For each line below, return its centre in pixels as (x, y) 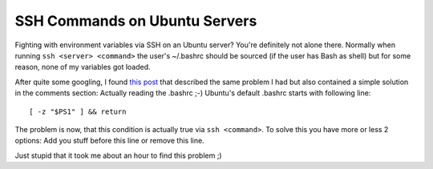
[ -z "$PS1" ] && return (78, 111)
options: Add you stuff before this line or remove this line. (109, 141)
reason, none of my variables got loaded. (83, 67)
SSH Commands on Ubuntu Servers (136, 21)
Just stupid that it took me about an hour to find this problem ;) (118, 155)
